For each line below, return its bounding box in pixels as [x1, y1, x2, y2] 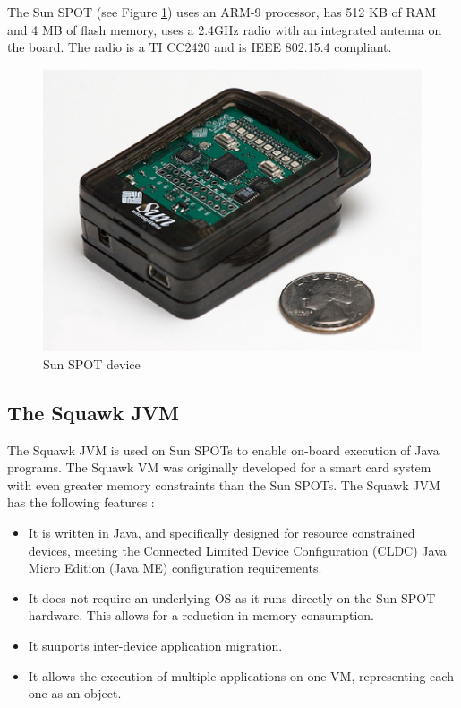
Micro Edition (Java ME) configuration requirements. [28, 558, 322, 577]
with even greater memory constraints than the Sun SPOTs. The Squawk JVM [7, 475, 440, 494]
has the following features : [7, 493, 155, 512]
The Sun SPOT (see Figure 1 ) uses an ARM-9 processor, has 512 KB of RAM [7, 3, 437, 21]
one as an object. [28, 684, 122, 703]
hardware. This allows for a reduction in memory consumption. [28, 606, 375, 625]
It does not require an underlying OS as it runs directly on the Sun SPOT [28, 588, 436, 607]
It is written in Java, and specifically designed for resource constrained [28, 523, 415, 542]
